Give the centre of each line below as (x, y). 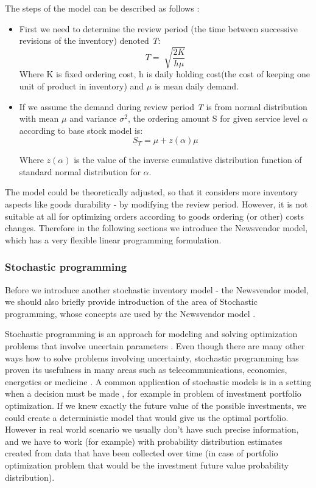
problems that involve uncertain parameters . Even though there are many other (155, 346)
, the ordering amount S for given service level (214, 118)
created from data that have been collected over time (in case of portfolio (142, 453)
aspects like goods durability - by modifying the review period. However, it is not (156, 204)
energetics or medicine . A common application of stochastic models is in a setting (158, 381)
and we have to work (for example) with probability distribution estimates (144, 441)
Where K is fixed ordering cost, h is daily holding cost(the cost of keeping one (165, 74)
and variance (93, 118)
